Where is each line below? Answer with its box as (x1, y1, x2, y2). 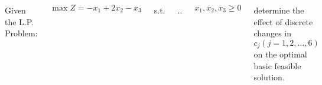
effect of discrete (253, 15, 313, 28)
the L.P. (5, 15, 34, 28)
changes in (253, 27, 291, 39)
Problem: (5, 27, 38, 39)
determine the (253, 4, 304, 16)
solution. (253, 71, 285, 83)
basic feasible (253, 59, 301, 72)
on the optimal (253, 48, 307, 60)
